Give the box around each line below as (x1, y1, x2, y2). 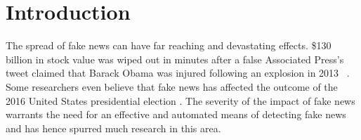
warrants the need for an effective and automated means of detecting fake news (6, 107, 346, 122)
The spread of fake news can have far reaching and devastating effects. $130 (6, 38, 332, 53)
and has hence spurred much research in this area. (6, 120, 221, 135)
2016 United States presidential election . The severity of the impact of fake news (6, 93, 355, 108)
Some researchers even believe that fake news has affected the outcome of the (6, 79, 338, 94)
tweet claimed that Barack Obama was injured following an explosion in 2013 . (6, 65, 350, 80)
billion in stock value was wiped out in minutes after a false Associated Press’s (6, 51, 344, 66)
